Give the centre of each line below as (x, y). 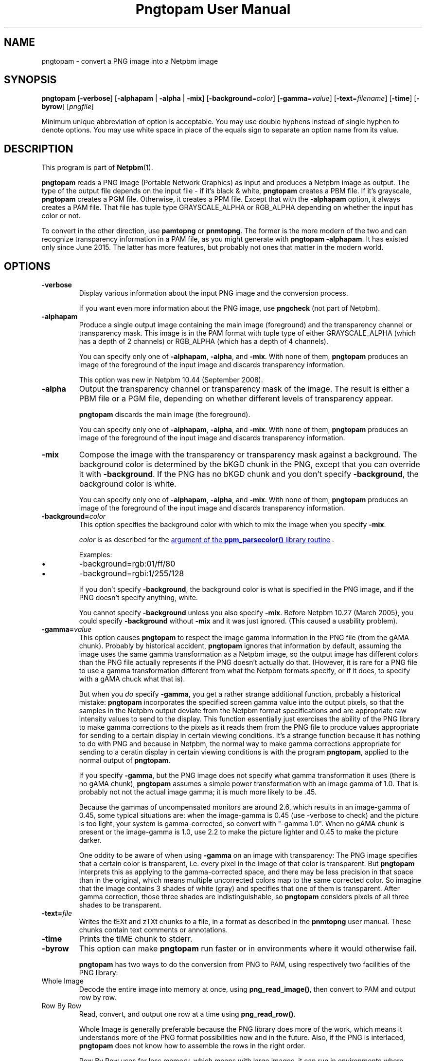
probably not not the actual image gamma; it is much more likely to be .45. (198, 792)
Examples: (96, 555)
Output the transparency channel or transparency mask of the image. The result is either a (244, 389)
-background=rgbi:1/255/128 (132, 574)
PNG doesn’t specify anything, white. (138, 598)
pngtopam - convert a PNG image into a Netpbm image (130, 61)
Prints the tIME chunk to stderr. (136, 939)
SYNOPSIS (30, 80)
